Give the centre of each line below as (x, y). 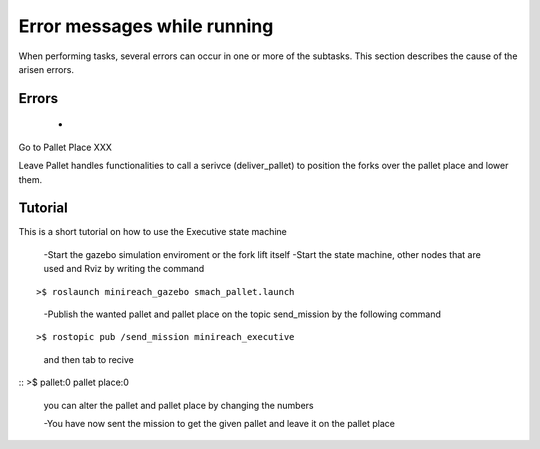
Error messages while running (146, 26)
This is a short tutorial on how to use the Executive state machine (152, 232)
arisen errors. (46, 69)
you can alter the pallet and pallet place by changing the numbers (178, 405)
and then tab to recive (89, 359)
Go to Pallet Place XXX (65, 147)
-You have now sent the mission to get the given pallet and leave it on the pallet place (219, 423)
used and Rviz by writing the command (124, 269)
